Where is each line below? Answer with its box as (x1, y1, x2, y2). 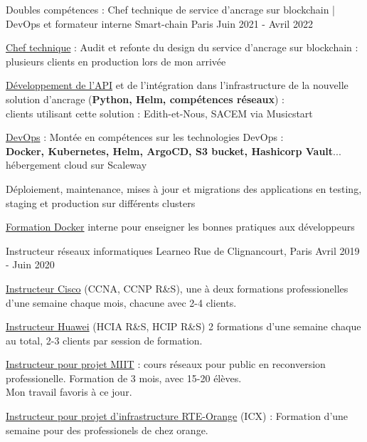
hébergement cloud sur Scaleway (6, 157, 147, 172)
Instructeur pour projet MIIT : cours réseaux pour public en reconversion (6, 357, 326, 372)
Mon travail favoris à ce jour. (6, 384, 132, 399)
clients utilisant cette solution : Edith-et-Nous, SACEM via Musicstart (6, 105, 313, 120)
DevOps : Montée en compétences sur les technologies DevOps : (6, 130, 284, 144)
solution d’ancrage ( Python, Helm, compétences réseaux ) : (6, 91, 284, 106)
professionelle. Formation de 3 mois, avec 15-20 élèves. (6, 370, 242, 385)
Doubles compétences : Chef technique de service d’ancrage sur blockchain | (6, 2, 335, 16)
